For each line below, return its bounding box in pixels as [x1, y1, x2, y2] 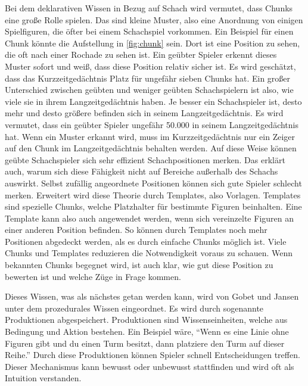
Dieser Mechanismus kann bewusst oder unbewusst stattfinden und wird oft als [5, 360, 294, 372]
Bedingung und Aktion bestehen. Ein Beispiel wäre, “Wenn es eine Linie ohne [5, 325, 289, 338]
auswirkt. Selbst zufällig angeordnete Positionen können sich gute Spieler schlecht [5, 176, 302, 189]
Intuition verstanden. [5, 372, 82, 384]
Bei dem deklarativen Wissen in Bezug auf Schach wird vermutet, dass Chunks [5, 2, 293, 14]
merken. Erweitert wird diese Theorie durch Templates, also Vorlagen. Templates [5, 188, 301, 201]
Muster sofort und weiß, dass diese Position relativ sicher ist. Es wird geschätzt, [5, 60, 296, 72]
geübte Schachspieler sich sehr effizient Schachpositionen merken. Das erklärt [5, 153, 285, 166]
